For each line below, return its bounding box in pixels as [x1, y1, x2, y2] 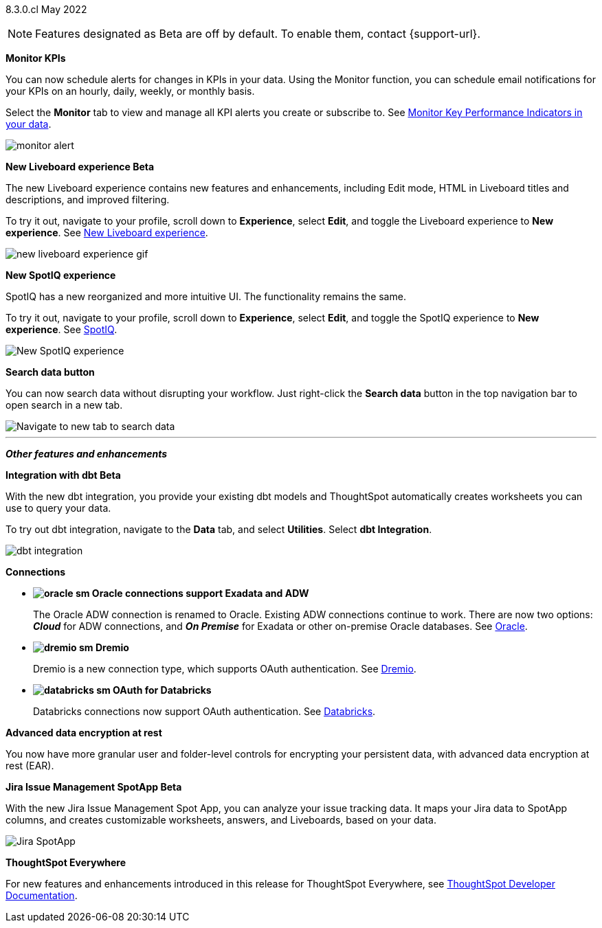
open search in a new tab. [5, 399, 123, 411]
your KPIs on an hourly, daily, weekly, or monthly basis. [5, 85, 255, 97]
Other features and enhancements [5, 448, 168, 460]
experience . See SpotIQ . [5, 324, 118, 335]
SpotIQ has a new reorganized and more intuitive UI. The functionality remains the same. [5, 291, 406, 302]
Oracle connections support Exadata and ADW [91, 587, 309, 599]
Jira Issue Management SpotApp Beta [5, 781, 182, 793]
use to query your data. [5, 502, 111, 514]
